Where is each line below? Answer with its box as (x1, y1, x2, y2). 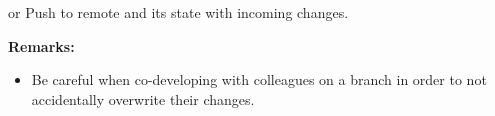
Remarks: (8, 35, 75, 56)
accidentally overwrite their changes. (31, 88, 255, 109)
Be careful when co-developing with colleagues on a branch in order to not (31, 69, 487, 90)
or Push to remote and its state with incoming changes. (8, 2, 349, 22)
